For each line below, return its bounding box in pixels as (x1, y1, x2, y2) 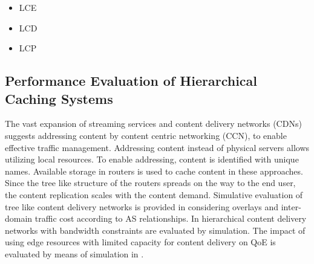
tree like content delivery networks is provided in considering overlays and (5, 200, 279, 213)
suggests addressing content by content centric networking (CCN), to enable (5, 129, 287, 141)
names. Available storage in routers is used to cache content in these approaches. (5, 164, 303, 177)
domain (5, 212, 33, 225)
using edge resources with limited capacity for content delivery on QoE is (5, 236, 276, 248)
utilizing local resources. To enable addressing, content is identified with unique (5, 153, 299, 166)
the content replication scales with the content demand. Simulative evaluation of (5, 188, 303, 201)
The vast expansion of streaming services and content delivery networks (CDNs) (5, 117, 302, 130)
